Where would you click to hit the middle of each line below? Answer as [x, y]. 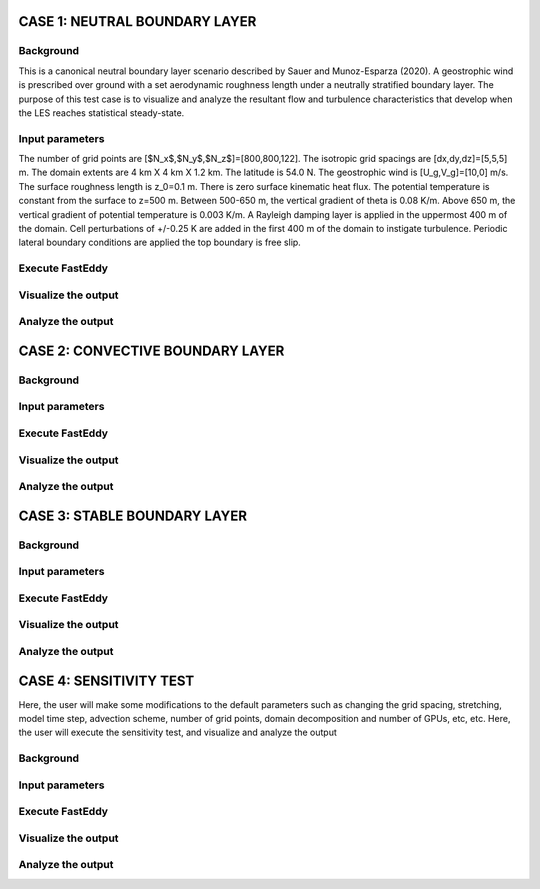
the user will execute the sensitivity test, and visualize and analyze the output [177, 732]
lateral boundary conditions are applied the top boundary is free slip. [160, 242]
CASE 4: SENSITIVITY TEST [106, 680]
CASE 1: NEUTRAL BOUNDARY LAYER [137, 21]
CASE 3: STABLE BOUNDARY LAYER [132, 515]
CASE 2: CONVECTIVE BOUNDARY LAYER [151, 350]
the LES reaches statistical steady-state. [101, 112]
